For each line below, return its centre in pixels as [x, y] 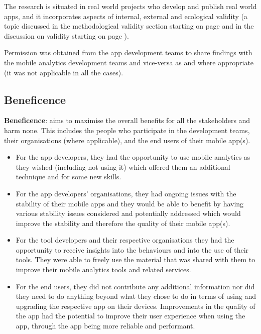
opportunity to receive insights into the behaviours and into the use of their [132, 249]
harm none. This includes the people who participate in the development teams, [127, 130]
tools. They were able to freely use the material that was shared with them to [136, 259]
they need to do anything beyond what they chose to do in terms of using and [136, 296]
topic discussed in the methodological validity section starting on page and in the [129, 26]
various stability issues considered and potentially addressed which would [128, 213]
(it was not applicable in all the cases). [64, 72]
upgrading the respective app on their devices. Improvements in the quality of [136, 306]
